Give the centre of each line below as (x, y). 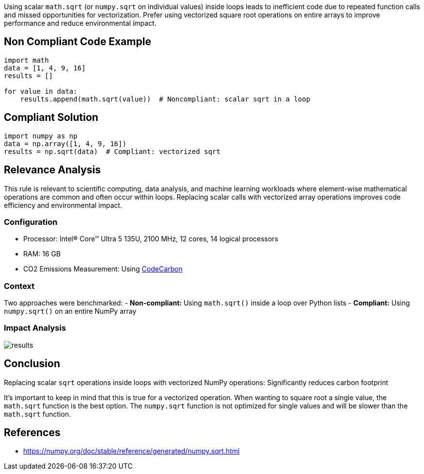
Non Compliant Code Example (78, 42)
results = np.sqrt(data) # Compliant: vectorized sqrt (112, 151)
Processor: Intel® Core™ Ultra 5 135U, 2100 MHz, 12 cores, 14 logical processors (151, 239)
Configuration (31, 222)
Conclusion (32, 364)
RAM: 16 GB (42, 254)
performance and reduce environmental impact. (80, 23)
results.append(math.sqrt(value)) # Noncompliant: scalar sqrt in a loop (165, 99)
